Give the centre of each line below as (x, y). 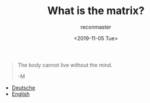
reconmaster (96, 27)
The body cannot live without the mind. (65, 65)
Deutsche (23, 87)
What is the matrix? (96, 11)
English (21, 94)
